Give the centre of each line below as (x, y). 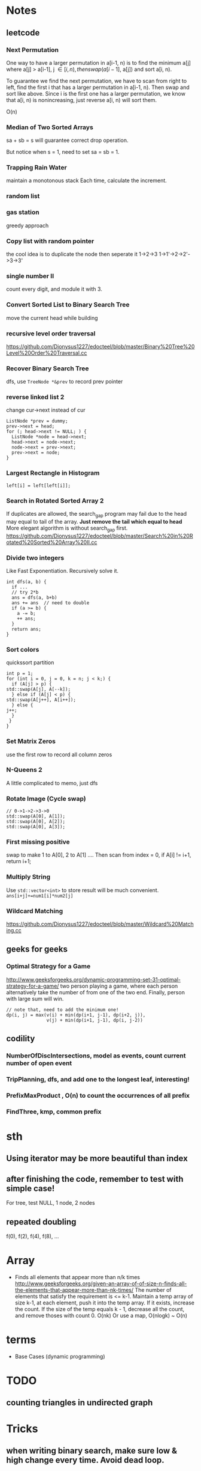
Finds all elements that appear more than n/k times (77, 1277)
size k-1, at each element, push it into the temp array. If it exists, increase (104, 1303)
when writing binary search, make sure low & (92, 1451)
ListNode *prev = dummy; (37, 421)
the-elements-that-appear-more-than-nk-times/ (74, 1289)
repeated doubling (41, 1222)
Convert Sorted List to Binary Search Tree (68, 305)
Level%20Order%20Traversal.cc (47, 353)
